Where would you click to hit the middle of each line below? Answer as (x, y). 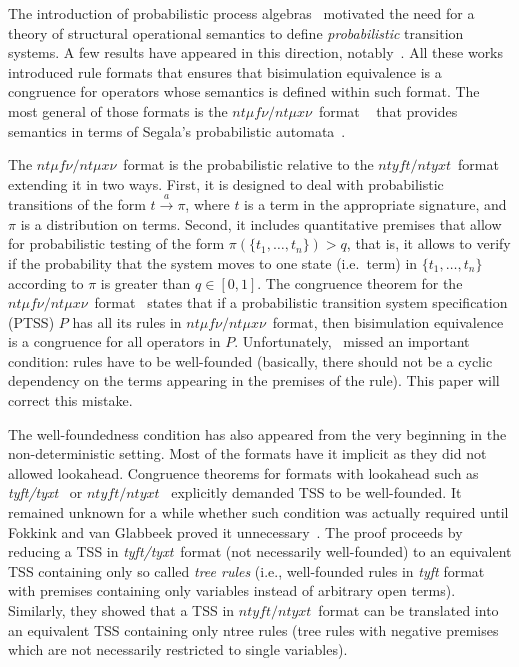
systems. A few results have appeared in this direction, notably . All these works (256, 52)
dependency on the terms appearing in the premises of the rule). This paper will (254, 380)
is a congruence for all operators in (114, 341)
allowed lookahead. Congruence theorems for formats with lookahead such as (243, 472)
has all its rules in (127, 321)
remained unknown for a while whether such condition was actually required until (258, 512)
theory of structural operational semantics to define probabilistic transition (236, 32)
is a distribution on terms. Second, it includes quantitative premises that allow (261, 223)
